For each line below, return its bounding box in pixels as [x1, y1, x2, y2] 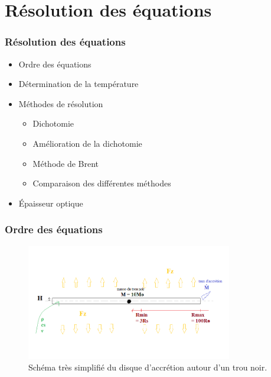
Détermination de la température [18, 78, 139, 90]
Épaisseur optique [18, 196, 83, 209]
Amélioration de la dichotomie [32, 137, 142, 149]
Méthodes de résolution [18, 97, 103, 109]
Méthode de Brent [32, 157, 99, 169]
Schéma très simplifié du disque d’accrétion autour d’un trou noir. [28, 361, 267, 373]
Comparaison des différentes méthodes [32, 177, 171, 189]
